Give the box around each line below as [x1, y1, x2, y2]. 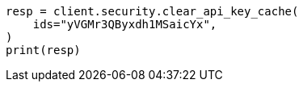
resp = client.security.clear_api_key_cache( [6, 5, 299, 18]
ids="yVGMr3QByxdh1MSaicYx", [32, 18, 217, 31]
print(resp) [6, 44, 81, 57]
